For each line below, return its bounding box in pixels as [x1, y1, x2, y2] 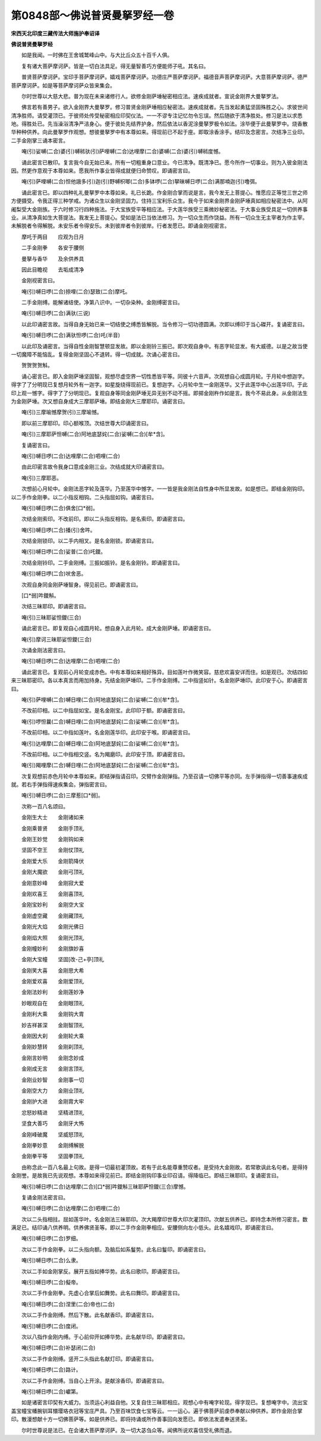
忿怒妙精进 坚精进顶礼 [21, 1109, 84, 1116]
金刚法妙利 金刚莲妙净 [21, 989, 84, 996]
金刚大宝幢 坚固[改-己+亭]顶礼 [21, 956, 104, 963]
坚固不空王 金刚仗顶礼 [21, 846, 84, 854]
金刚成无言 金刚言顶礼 [21, 1065, 84, 1073]
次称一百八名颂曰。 [21, 802, 68, 809]
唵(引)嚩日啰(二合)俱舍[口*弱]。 [21, 504, 98, 511]
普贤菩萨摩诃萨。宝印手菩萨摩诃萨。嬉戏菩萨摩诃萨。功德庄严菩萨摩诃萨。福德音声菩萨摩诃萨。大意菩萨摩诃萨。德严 [21, 73, 308, 80]
